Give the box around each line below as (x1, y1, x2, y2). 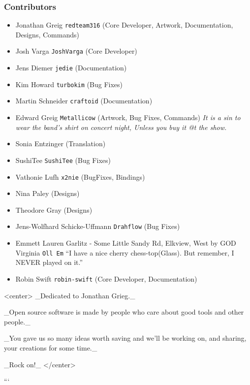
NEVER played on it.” (15, 257, 83, 267)
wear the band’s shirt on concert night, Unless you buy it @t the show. (15, 122, 227, 132)
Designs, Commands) (15, 29, 79, 39)
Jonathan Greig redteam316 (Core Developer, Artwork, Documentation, (15, 20, 233, 30)
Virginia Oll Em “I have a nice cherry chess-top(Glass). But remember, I (15, 247, 234, 257)
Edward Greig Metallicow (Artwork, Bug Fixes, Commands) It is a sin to (15, 112, 241, 123)
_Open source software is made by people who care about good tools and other (4, 307, 244, 317)
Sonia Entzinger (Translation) (15, 138, 106, 149)
